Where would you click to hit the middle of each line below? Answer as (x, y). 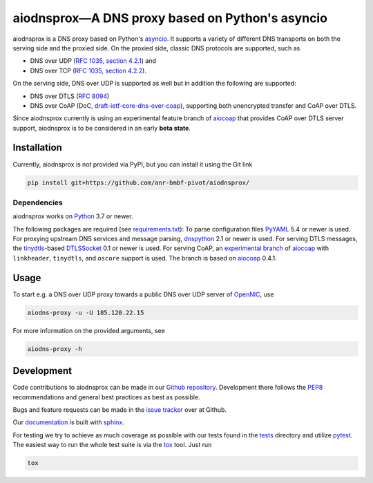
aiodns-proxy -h (55, 349)
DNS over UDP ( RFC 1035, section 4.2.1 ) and (93, 61)
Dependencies (38, 202)
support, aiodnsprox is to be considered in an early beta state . (102, 128)
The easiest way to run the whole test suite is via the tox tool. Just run (112, 445)
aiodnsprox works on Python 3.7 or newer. (73, 216)
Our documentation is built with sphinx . (68, 422)
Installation (37, 148)
